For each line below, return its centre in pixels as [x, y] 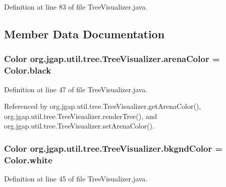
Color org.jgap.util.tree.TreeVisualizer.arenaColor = [112, 59]
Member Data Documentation [84, 34]
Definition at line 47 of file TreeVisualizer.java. [76, 89]
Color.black [28, 70]
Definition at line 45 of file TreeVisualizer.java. [76, 179]
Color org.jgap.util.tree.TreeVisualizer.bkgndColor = [114, 148]
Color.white [28, 160]
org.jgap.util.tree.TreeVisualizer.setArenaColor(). [79, 126]
